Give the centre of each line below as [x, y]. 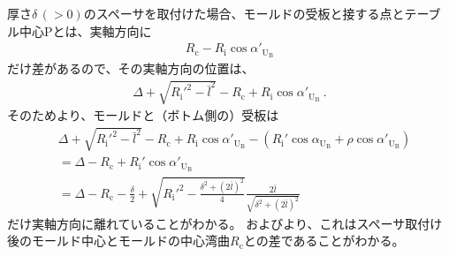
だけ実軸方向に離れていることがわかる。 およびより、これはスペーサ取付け [225, 223]
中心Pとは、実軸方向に [85, 30]
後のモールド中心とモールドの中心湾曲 [118, 241]
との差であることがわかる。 [324, 241]
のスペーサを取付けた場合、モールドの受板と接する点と [244, 13]
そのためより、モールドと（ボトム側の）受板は [143, 115]
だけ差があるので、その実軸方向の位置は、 [131, 68]
